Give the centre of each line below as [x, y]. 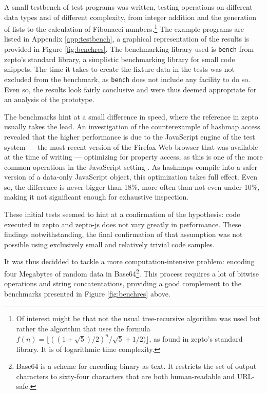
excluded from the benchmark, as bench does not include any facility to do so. [127, 79]
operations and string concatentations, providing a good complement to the [123, 283]
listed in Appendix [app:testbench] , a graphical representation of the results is [127, 39]
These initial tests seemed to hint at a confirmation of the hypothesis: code [122, 214]
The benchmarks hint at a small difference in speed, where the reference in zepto [131, 116]
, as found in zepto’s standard [196, 338]
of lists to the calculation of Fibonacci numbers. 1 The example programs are [124, 28]
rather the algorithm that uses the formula [83, 329]
